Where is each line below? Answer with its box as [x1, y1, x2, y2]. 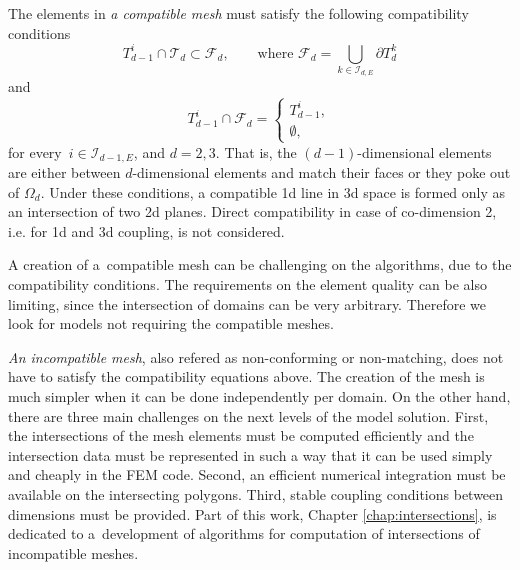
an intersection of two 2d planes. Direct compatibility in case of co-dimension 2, [8, 201, 497, 222]
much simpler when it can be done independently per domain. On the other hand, [8, 385, 511, 406]
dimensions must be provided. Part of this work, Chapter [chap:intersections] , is [8, 503, 497, 524]
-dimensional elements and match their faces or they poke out [132, 162, 511, 182]
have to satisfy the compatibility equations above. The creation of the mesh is [8, 366, 485, 387]
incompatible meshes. [8, 542, 139, 563]
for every [8, 141, 62, 162]
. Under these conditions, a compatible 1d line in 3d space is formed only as [40, 181, 506, 202]
